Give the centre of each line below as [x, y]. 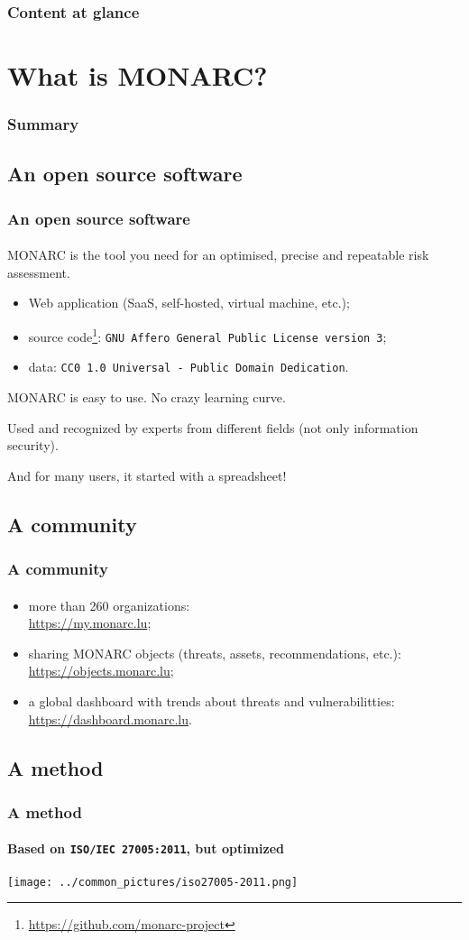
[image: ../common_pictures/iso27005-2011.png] [153, 882]
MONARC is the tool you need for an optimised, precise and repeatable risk [218, 255]
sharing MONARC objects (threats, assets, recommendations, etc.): [215, 653]
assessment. [39, 272]
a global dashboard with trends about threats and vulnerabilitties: [212, 701]
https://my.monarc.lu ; [90, 623]
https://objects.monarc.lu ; [101, 671]
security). [33, 445]
